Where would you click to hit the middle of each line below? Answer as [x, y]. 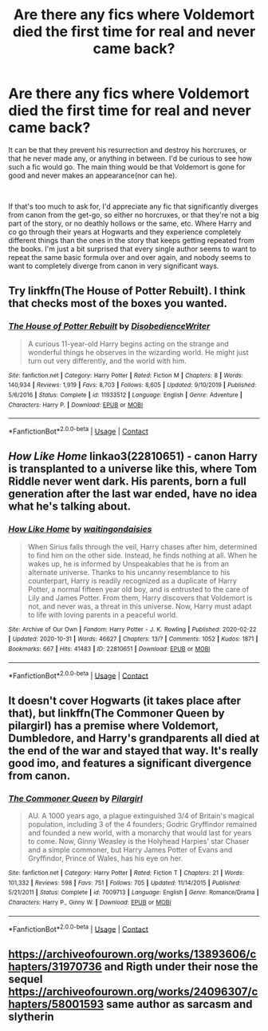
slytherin [31, 1016]
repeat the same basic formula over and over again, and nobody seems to [130, 257]
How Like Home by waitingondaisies [80, 529]
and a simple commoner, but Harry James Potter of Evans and [130, 849]
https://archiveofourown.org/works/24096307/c [133, 991]
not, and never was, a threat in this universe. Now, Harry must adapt [140, 606]
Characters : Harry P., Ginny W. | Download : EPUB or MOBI [90, 902]
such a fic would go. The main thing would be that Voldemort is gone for [127, 166]
